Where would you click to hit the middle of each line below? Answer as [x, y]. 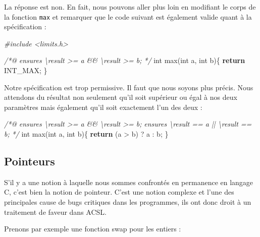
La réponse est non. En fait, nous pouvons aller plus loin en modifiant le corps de [130, 7]
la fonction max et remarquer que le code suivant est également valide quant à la [128, 16]
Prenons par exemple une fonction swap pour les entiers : [93, 229]
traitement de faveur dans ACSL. [55, 212]
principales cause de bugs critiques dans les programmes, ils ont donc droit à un [128, 201]
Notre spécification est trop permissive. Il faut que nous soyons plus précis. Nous [129, 87]
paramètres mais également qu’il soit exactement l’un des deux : [103, 107]
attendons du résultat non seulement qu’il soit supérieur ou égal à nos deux [121, 97]
